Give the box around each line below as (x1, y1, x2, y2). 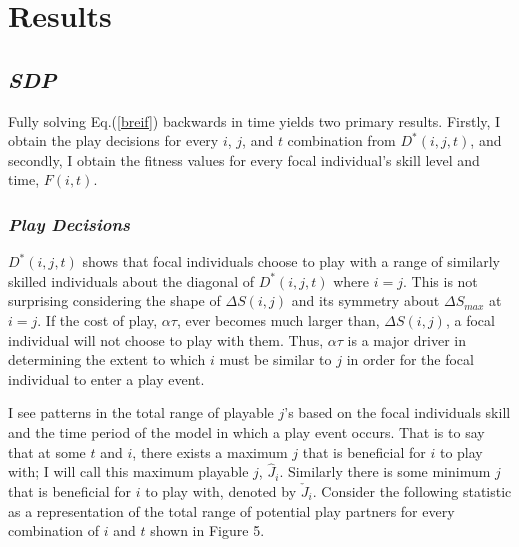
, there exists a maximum (132, 441, 288, 462)
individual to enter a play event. (8, 368, 205, 389)
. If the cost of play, (37, 309, 158, 330)
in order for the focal (346, 349, 474, 370)
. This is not (402, 270, 478, 291)
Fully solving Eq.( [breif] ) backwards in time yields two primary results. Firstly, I (8, 110, 501, 131)
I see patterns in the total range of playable (8, 402, 274, 423)
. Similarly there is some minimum (279, 461, 491, 482)
